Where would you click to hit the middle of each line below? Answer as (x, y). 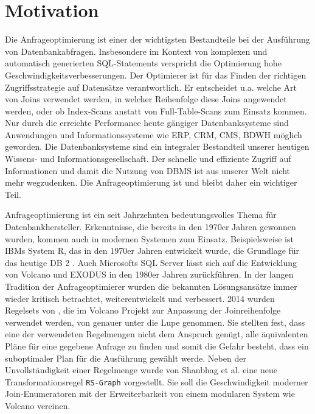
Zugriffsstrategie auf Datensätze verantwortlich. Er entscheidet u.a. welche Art (151, 87)
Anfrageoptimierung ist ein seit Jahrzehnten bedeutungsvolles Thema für (141, 215)
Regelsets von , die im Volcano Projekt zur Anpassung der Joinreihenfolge (143, 310)
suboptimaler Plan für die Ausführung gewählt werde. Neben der (126, 358)
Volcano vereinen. (38, 405)
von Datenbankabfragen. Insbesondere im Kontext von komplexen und (136, 51)
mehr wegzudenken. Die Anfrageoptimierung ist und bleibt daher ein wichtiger (151, 182)
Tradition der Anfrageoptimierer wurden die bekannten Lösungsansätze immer (151, 286)
